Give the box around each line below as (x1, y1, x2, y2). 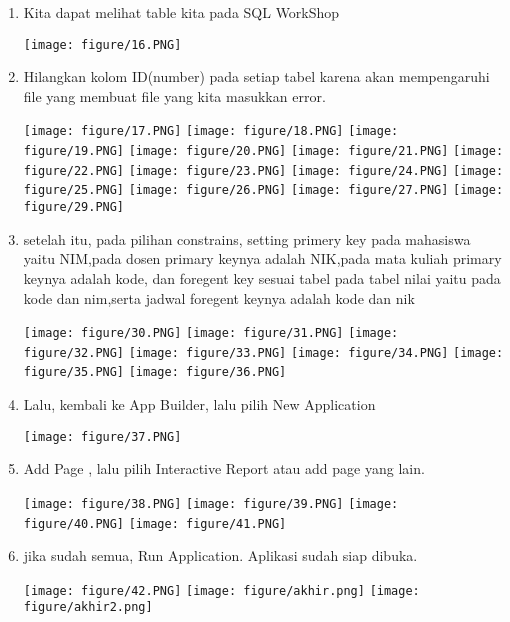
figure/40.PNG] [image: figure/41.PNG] (23, 516, 287, 531)
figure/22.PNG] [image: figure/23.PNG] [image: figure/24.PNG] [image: (23, 163, 504, 178)
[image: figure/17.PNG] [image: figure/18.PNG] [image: (23, 124, 399, 139)
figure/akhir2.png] (23, 600, 153, 615)
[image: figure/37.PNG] (23, 429, 182, 444)
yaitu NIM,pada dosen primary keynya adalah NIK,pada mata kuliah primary (23, 248, 502, 269)
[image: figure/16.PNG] (23, 37, 182, 52)
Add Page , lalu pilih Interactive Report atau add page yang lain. (23, 458, 425, 479)
